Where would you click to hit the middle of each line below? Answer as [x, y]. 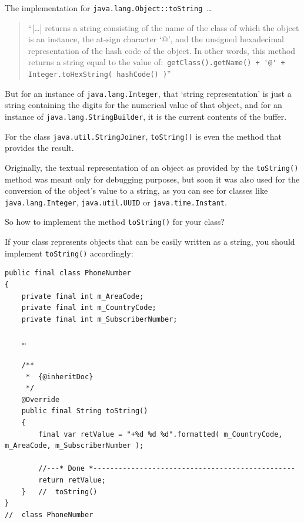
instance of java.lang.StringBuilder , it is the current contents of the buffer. [146, 116]
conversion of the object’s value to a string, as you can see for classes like [136, 190]
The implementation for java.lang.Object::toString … [108, 8]
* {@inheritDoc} [59, 377]
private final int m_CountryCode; [89, 308]
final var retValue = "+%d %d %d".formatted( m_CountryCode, [161, 434]
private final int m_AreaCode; [83, 296]
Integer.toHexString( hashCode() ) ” [99, 74]
